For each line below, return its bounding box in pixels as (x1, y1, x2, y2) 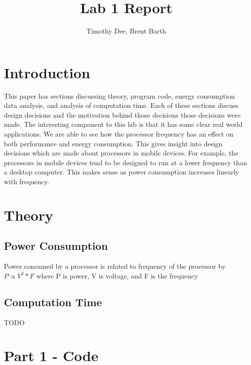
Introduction (4, 62, 90, 82)
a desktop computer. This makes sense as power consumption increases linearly (4, 167, 239, 177)
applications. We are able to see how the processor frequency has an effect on (4, 129, 234, 139)
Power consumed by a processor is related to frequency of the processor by (4, 261, 226, 271)
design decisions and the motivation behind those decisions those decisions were (4, 109, 241, 120)
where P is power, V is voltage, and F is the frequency (36, 270, 198, 280)
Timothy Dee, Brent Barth (86, 26, 166, 36)
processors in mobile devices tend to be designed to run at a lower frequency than (4, 157, 247, 167)
